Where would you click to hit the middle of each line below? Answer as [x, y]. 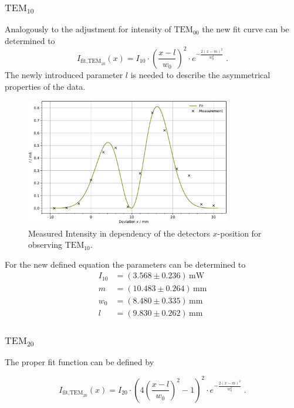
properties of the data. [45, 86]
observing [45, 245]
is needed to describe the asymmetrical [200, 74]
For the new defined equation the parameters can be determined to [125, 264]
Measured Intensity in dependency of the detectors [119, 233]
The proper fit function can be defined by [80, 361]
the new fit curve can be [246, 29]
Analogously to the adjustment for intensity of [88, 29]
